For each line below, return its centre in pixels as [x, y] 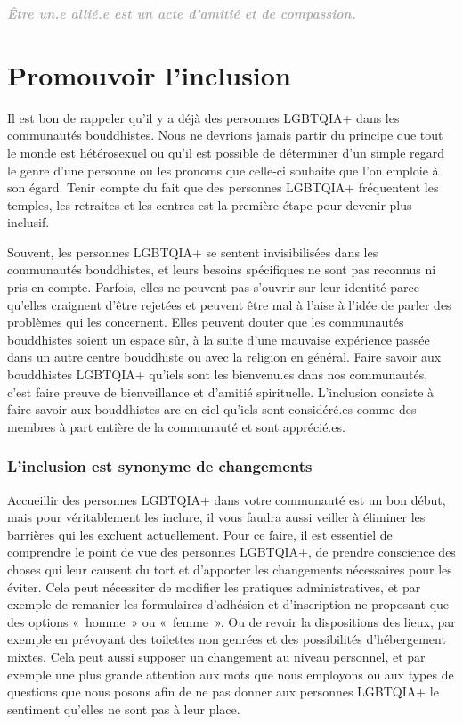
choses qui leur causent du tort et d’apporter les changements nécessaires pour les [230, 569]
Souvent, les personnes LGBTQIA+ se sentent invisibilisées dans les [193, 252]
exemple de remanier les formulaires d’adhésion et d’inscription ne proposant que [228, 604]
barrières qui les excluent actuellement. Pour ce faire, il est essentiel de [200, 534]
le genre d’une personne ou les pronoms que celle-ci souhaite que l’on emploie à [223, 170]
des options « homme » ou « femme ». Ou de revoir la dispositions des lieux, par [231, 621]
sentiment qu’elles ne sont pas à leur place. [124, 708]
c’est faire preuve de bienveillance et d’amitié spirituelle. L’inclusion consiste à [221, 391]
